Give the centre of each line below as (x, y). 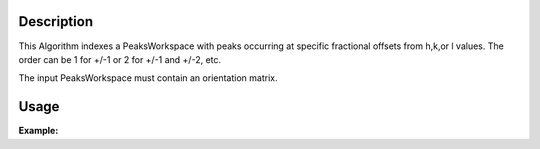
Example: (38, 131)
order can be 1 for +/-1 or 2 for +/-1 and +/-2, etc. (120, 59)
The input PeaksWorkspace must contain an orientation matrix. (148, 78)
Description (56, 21)
